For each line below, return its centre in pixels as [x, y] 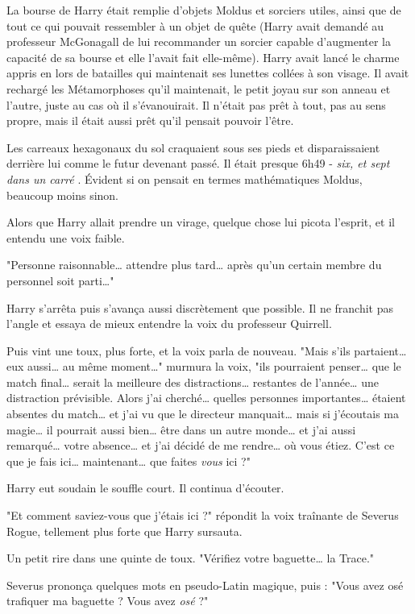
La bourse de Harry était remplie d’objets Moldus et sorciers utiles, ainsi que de [204, 10]
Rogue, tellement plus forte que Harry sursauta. [124, 531]
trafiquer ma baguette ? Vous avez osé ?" [108, 601]
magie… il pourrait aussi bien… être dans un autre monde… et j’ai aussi [181, 429]
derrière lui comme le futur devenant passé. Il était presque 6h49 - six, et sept [198, 163]
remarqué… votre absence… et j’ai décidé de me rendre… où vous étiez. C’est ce [201, 445]
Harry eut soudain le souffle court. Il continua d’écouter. [145, 488]
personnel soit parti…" [60, 280]
